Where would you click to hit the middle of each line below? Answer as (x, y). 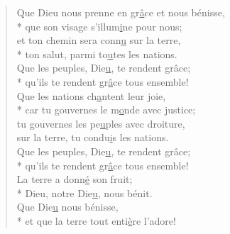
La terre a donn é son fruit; (75, 179)
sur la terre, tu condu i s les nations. (93, 137)
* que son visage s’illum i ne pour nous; (99, 26)
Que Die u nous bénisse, (67, 207)
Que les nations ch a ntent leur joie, (91, 95)
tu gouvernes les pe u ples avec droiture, (101, 123)
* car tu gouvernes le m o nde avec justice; (106, 110)
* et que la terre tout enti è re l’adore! (96, 220)
